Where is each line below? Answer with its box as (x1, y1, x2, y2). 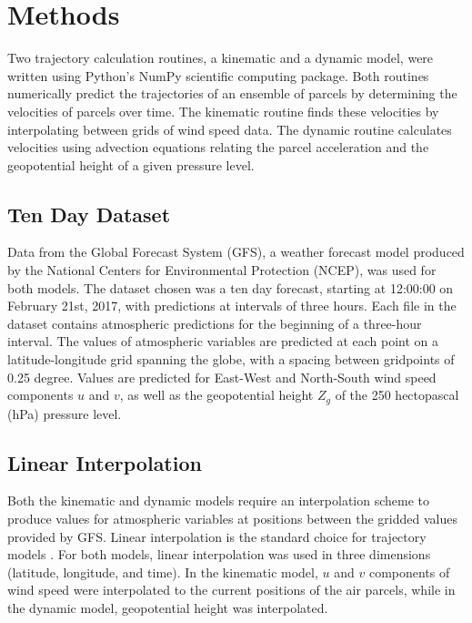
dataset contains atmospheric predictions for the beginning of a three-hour (7, 313, 422, 332)
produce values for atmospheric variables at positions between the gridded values (7, 509, 457, 528)
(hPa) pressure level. (7, 403, 122, 423)
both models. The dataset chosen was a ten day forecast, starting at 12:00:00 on (7, 278, 454, 297)
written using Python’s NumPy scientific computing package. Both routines (7, 66, 429, 85)
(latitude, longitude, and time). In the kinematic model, (7, 562, 318, 581)
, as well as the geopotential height (119, 385, 314, 404)
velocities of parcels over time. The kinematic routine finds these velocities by (7, 101, 439, 120)
